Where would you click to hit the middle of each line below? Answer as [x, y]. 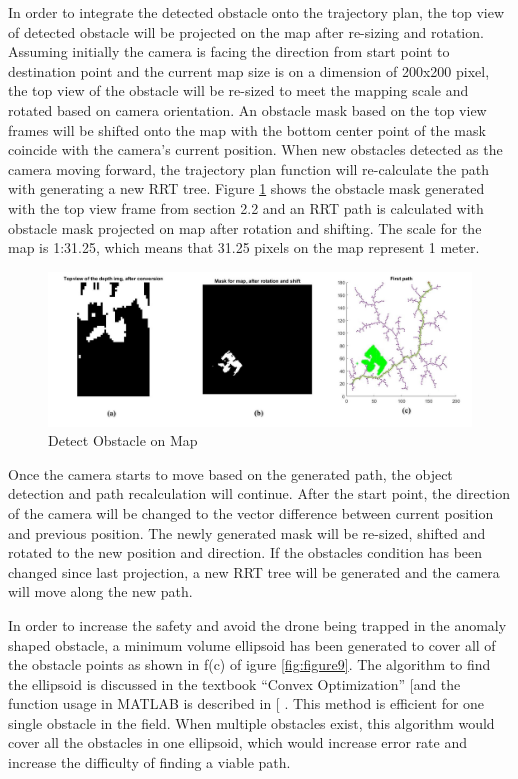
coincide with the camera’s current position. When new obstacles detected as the [255, 149]
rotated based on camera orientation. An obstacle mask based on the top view [247, 109]
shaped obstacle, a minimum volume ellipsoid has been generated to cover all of [252, 644]
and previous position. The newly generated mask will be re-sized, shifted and [247, 532]
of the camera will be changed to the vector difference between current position [251, 512]
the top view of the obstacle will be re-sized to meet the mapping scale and [238, 90]
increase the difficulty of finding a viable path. [149, 762]
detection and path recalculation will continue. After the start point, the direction [259, 493]
